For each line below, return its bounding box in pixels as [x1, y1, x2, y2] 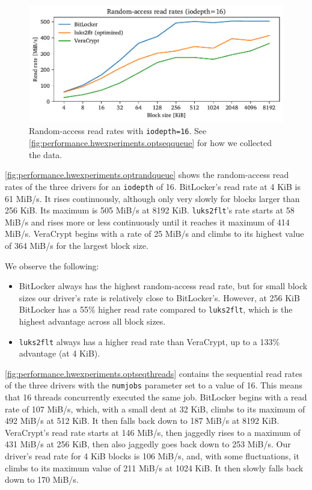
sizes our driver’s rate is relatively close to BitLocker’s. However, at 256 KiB [19, 291, 300, 304]
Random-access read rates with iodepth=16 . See [29, 124, 207, 137]
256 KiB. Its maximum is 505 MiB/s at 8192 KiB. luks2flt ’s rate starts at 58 [5, 204, 295, 216]
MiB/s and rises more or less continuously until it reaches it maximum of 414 [5, 215, 290, 228]
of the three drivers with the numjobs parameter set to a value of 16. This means [5, 379, 303, 391]
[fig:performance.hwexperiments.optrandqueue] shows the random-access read [5, 168, 289, 181]
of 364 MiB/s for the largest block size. [5, 239, 148, 251]
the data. [29, 148, 63, 161]
